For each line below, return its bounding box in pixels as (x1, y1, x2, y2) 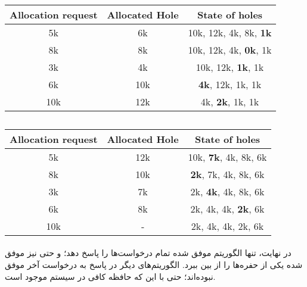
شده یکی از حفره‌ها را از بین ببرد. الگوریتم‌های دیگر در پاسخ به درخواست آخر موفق (5, 258, 303, 270)
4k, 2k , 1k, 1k (200, 95, 259, 109)
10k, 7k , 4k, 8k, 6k (188, 149, 267, 164)
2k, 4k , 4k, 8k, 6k (190, 184, 265, 198)
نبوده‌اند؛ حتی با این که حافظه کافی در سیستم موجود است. (5, 270, 216, 282)
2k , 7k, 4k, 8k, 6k (190, 167, 265, 181)
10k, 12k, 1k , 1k (196, 60, 264, 74)
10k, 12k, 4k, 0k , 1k (188, 43, 272, 57)
